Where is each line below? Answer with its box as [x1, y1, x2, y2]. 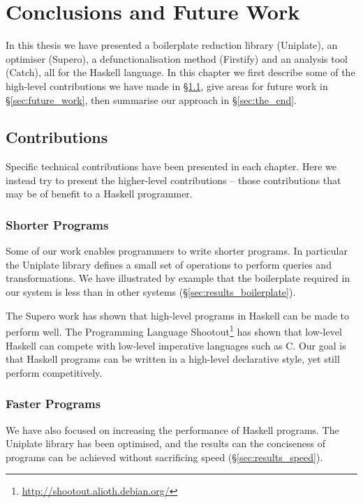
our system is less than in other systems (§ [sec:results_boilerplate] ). [6, 285, 296, 299]
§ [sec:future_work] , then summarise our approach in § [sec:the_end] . [6, 92, 297, 107]
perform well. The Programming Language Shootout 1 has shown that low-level [6, 322, 342, 338]
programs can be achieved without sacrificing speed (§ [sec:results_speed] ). [6, 449, 323, 464]
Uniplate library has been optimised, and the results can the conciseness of [6, 436, 325, 451]
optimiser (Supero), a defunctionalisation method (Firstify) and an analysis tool [6, 51, 348, 66]
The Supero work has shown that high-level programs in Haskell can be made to [6, 308, 349, 322]
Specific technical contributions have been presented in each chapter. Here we [6, 159, 336, 174]
